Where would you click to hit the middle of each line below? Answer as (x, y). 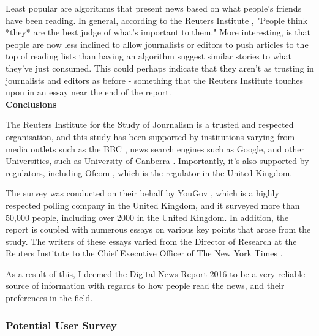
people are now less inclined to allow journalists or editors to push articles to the (157, 44)
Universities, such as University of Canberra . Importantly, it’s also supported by (157, 161)
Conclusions (31, 104)
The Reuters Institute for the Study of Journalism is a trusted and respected (150, 125)
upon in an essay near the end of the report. (88, 92)
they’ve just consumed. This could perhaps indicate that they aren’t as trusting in (160, 68)
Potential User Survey (61, 325)
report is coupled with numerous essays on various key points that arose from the (158, 229)
